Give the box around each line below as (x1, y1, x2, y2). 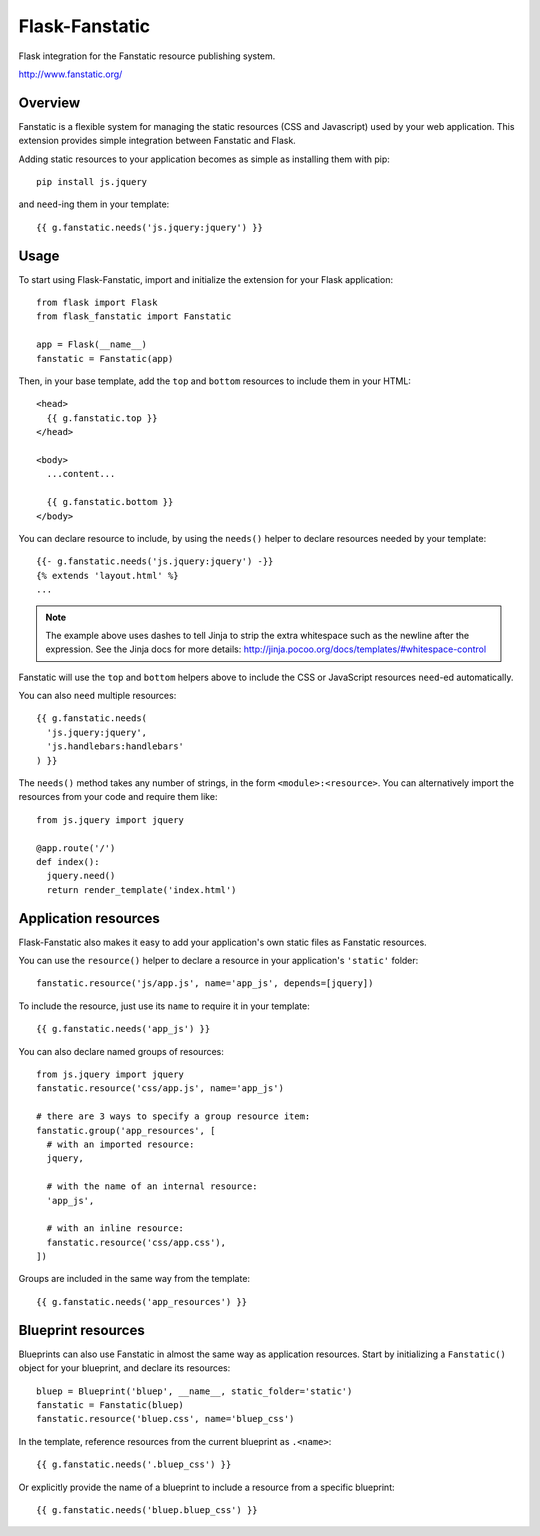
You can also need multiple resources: (18, 690, 177, 702)
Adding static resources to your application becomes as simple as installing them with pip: (18, 153, 390, 165)
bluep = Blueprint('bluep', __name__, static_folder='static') (36, 1385, 353, 1397)
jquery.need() (46, 870, 116, 882)
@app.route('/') (36, 842, 116, 854)
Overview (18, 94, 81, 111)
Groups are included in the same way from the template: (18, 1273, 250, 1285)
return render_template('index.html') (46, 884, 237, 895)
